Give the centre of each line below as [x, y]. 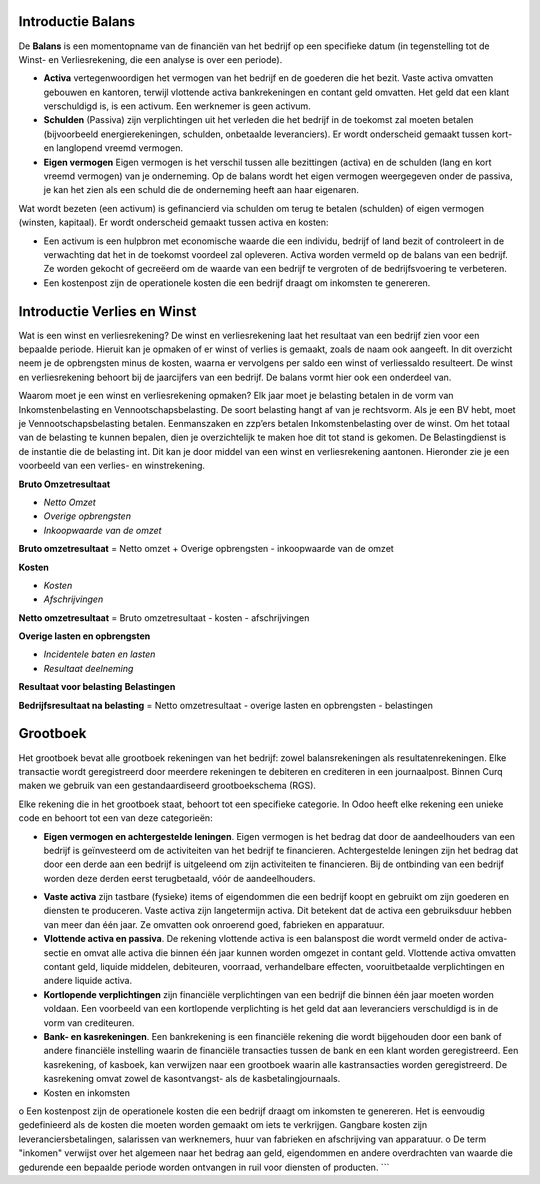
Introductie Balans [76, 21]
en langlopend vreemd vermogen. [113, 148]
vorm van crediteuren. [89, 1022]
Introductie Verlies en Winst [107, 311]
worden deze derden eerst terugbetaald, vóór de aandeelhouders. [179, 878]
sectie [56, 952]
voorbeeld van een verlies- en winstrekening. [111, 466]
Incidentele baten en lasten [99, 654]
